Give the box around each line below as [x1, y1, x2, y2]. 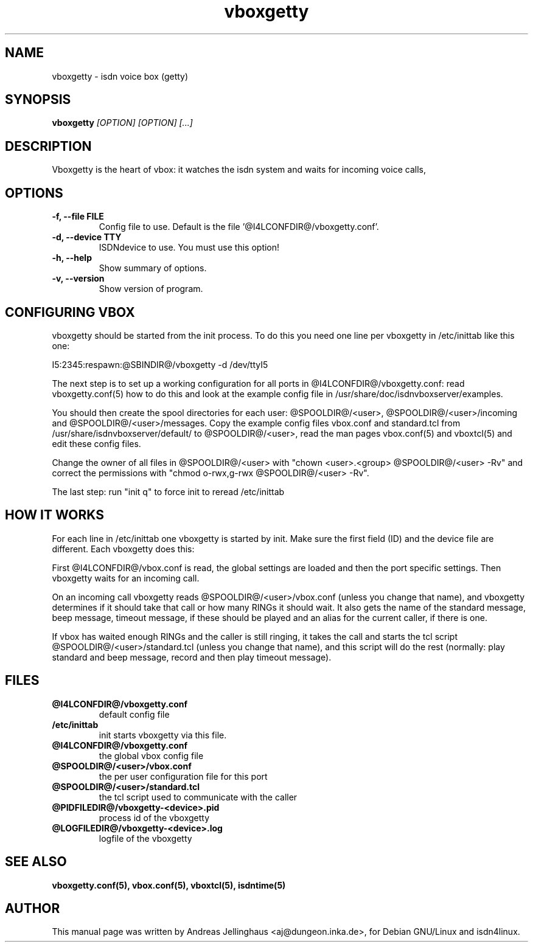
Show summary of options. [99, 263, 207, 274]
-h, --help [52, 252, 92, 263]
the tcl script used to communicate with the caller [99, 791, 298, 802]
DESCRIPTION [5, 138, 92, 154]
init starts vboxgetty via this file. [99, 729, 227, 740]
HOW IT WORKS [5, 507, 104, 523]
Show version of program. [99, 283, 203, 294]
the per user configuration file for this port [99, 771, 268, 782]
